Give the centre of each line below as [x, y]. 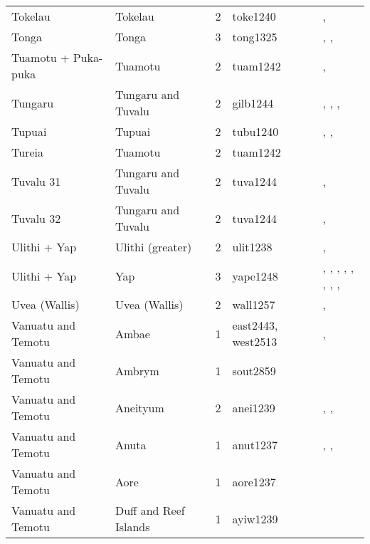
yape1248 [255, 276]
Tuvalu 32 [36, 218]
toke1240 [254, 16]
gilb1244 [253, 103]
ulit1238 [252, 247]
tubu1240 [255, 131]
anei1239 [254, 407]
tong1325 [255, 37]
